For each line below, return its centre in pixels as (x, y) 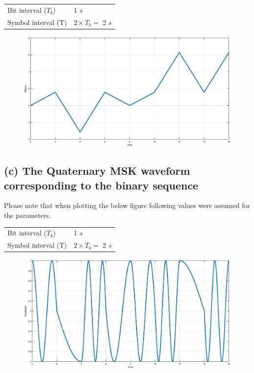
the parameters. (27, 215)
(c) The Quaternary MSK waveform (97, 171)
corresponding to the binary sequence (101, 185)
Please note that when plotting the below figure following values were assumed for (127, 205)
